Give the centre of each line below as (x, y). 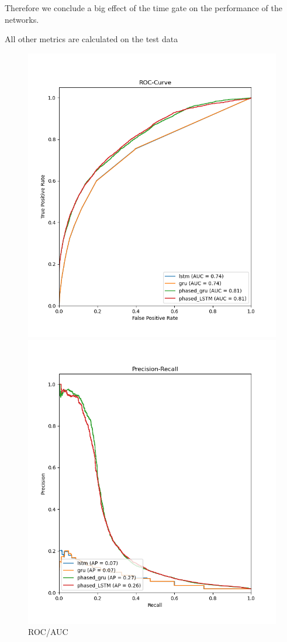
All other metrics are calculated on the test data (91, 39)
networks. (22, 19)
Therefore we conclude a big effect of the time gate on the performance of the (143, 8)
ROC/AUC (48, 632)
